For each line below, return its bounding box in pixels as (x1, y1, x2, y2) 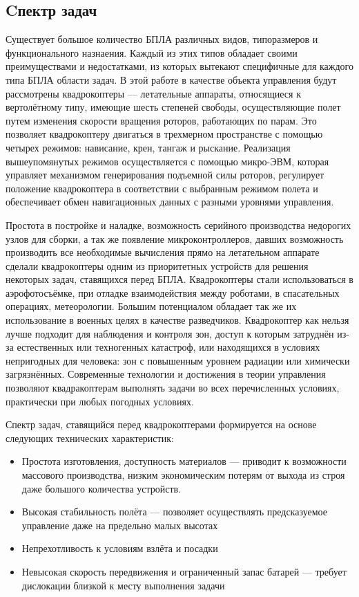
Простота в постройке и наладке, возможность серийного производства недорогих (6, 217, 351, 232)
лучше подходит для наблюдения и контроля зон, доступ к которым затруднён (6, 326, 334, 340)
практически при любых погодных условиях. (6, 394, 194, 408)
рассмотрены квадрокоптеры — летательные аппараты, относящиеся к (6, 86, 301, 100)
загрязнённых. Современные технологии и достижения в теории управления (6, 367, 326, 381)
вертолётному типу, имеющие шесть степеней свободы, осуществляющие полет (6, 100, 341, 114)
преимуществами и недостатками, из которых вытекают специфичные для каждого (6, 59, 354, 73)
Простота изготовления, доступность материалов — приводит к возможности (21, 454, 347, 468)
